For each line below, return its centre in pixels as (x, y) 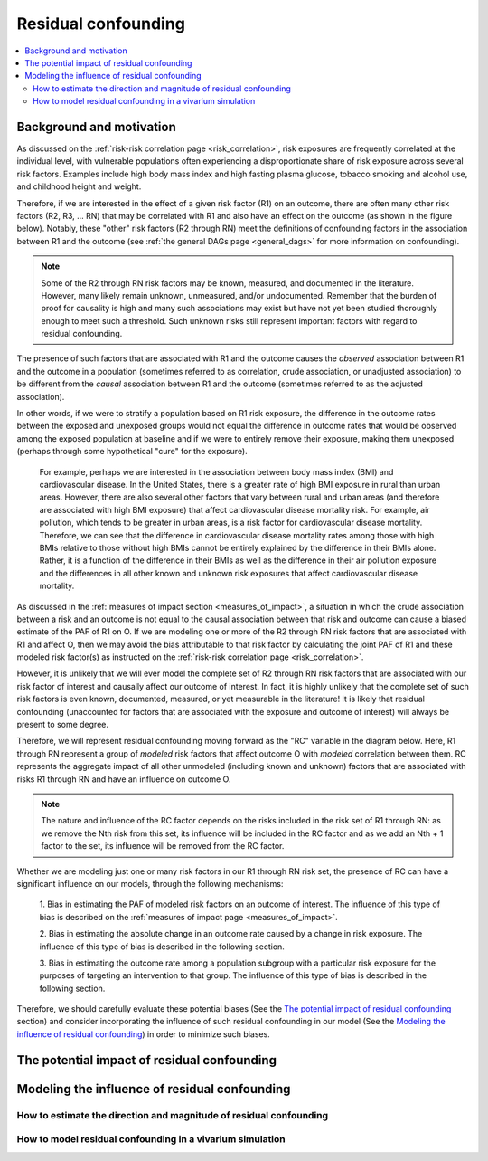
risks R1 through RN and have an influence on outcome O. (124, 779)
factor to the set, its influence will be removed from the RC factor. (163, 846)
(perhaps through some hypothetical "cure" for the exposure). (132, 452)
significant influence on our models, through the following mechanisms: (150, 883)
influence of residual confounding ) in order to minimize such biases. (143, 1034)
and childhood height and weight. (79, 186)
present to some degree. (62, 725)
